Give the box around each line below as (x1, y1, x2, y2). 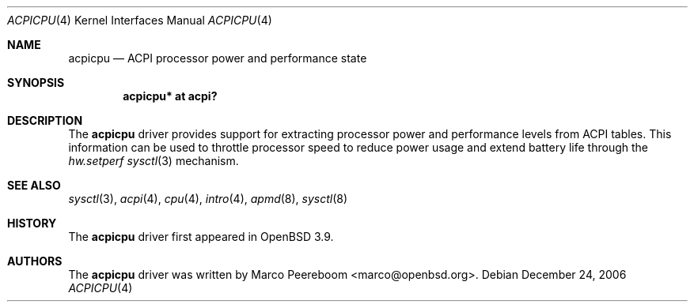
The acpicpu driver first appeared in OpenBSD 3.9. (68, 230, 334, 243)
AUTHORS (7, 254, 63, 268)
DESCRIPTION (7, 114, 83, 127)
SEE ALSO (7, 178, 61, 192)
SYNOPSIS (7, 76, 65, 89)
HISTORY (7, 216, 57, 230)
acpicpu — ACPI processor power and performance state (68, 51, 367, 65)
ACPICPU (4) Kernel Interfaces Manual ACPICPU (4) (7, 13, 272, 27)
